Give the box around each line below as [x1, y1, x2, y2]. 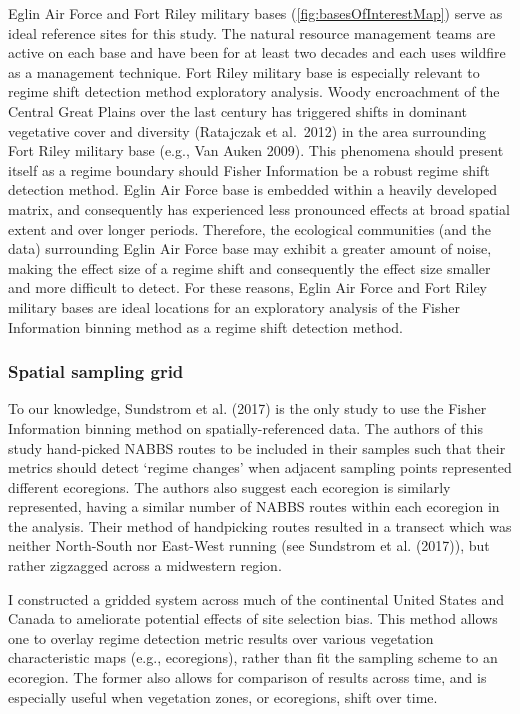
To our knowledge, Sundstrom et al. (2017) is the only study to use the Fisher [8, 398, 487, 419]
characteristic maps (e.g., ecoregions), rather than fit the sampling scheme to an [8, 647, 498, 668]
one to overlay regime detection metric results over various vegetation [8, 627, 434, 648]
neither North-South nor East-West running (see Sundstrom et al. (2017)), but [8, 535, 490, 556]
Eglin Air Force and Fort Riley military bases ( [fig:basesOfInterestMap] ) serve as [8, 3, 503, 23]
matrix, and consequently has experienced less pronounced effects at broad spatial [8, 198, 510, 219]
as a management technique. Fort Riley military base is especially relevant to [8, 61, 480, 82]
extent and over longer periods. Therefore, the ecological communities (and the [8, 218, 491, 239]
